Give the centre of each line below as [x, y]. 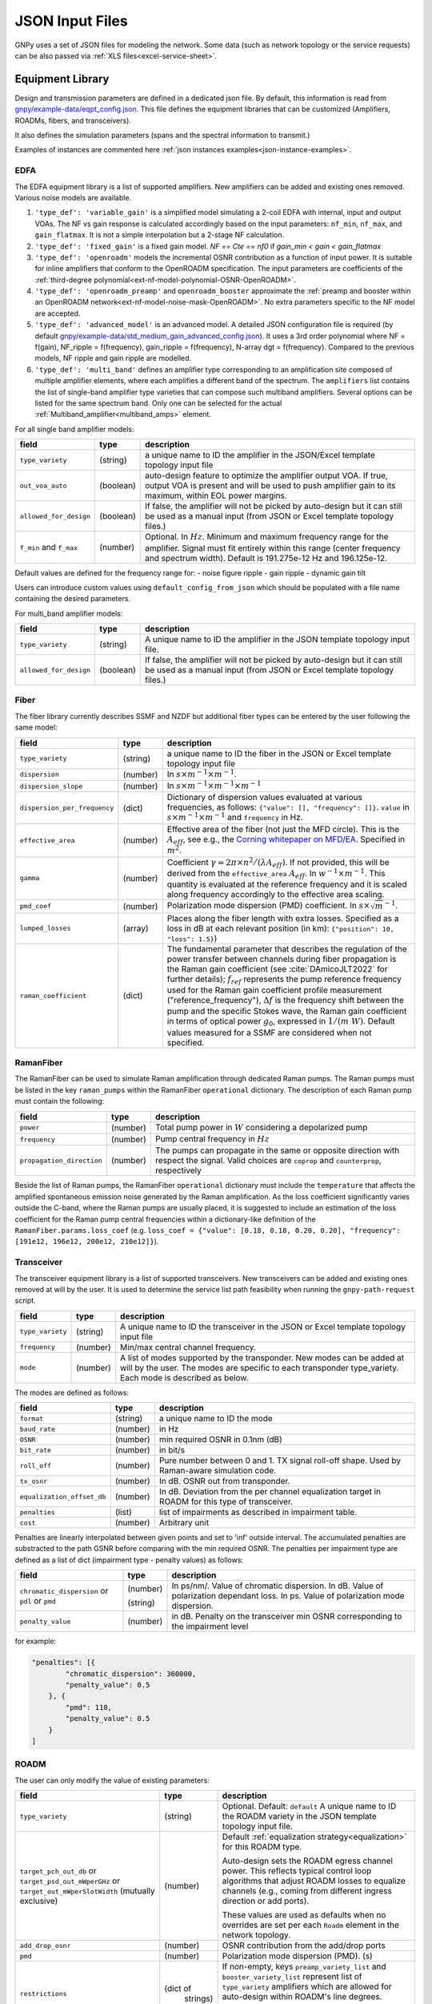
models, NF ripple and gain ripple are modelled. [113, 358]
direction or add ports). [266, 1901]
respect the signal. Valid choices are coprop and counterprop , [268, 1161]
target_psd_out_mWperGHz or [70, 1881]
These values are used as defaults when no [304, 1915]
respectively [178, 1170]
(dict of [178, 1989]
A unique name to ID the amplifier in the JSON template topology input [278, 640]
